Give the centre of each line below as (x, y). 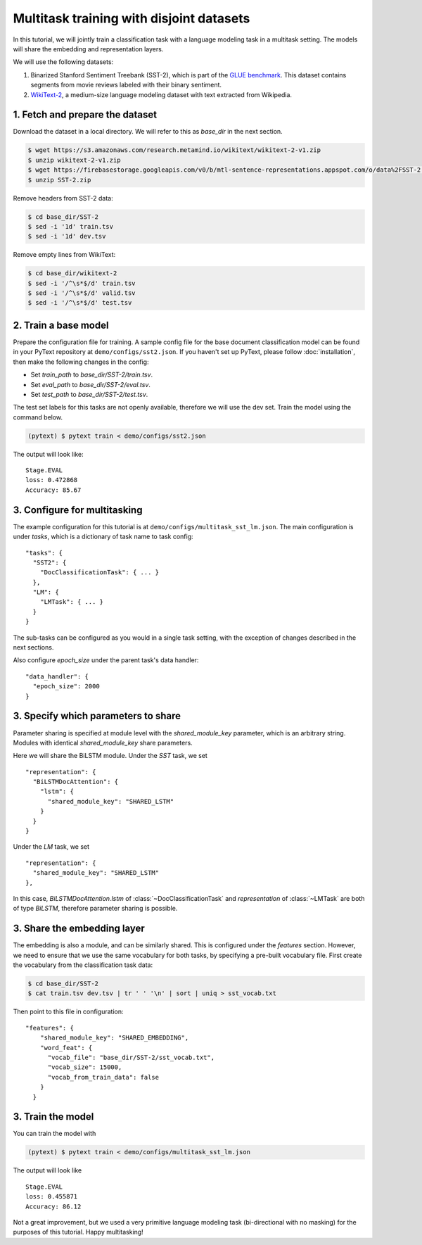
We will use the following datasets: (63, 62)
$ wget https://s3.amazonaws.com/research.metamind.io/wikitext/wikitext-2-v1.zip (174, 150)
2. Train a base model (61, 325)
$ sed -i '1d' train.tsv (71, 226)
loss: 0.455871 (52, 1197)
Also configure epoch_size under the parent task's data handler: (106, 660)
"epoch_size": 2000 (66, 687)
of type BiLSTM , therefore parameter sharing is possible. (95, 909)
